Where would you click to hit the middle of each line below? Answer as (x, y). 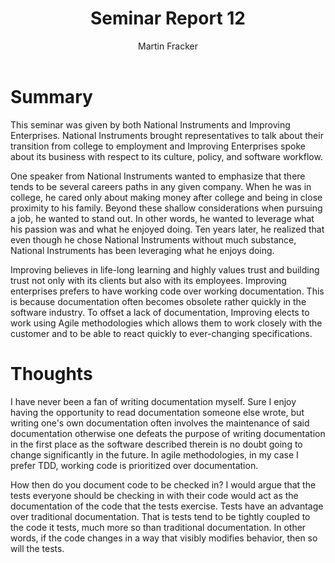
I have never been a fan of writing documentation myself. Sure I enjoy (153, 401)
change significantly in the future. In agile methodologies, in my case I (154, 454)
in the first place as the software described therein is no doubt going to (156, 444)
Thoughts (51, 373)
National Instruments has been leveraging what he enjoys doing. (142, 250)
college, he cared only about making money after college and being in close (166, 197)
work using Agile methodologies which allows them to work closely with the (166, 323)
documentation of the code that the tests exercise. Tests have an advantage (167, 506)
